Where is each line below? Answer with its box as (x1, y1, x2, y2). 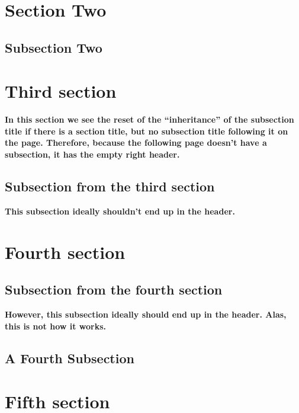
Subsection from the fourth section (5, 280, 223, 299)
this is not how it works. (5, 319, 107, 332)
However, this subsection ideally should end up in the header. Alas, (5, 308, 287, 321)
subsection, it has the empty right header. (5, 148, 180, 161)
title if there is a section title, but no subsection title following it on (5, 124, 288, 137)
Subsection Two (5, 38, 102, 56)
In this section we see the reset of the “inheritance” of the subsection (5, 113, 294, 126)
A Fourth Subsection (5, 348, 134, 367)
